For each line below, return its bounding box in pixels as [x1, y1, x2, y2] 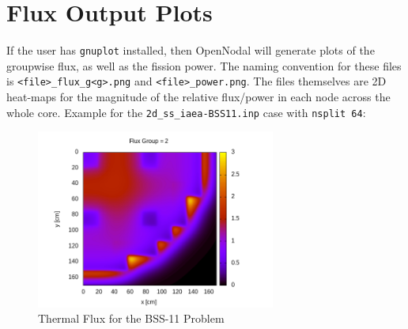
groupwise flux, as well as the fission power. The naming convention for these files [6, 57, 402, 74]
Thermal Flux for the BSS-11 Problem [38, 310, 225, 327]
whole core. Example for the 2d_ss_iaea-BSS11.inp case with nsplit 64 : [6, 104, 366, 120]
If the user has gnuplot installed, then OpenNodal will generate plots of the [6, 42, 375, 59]
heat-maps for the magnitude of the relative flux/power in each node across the [6, 89, 391, 105]
